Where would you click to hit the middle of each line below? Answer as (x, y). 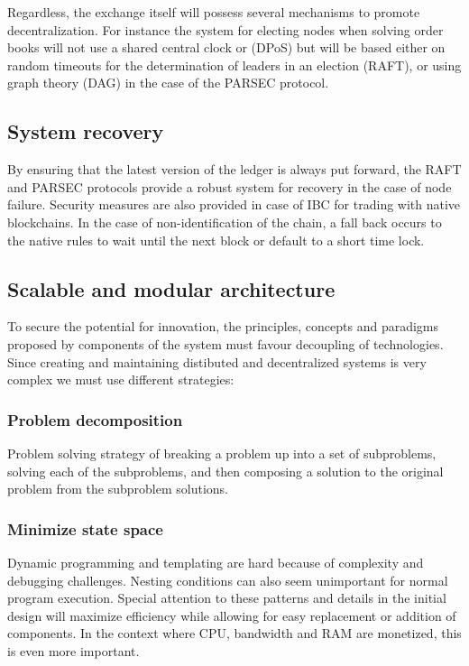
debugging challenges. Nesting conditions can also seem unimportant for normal (228, 580)
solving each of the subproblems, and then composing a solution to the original (225, 471)
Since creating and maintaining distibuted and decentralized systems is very (217, 361)
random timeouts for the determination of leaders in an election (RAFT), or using (234, 65)
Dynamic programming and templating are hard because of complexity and (216, 562)
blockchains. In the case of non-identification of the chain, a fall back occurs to (225, 222)
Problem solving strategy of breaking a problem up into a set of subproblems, (222, 453)
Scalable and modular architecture (171, 288)
